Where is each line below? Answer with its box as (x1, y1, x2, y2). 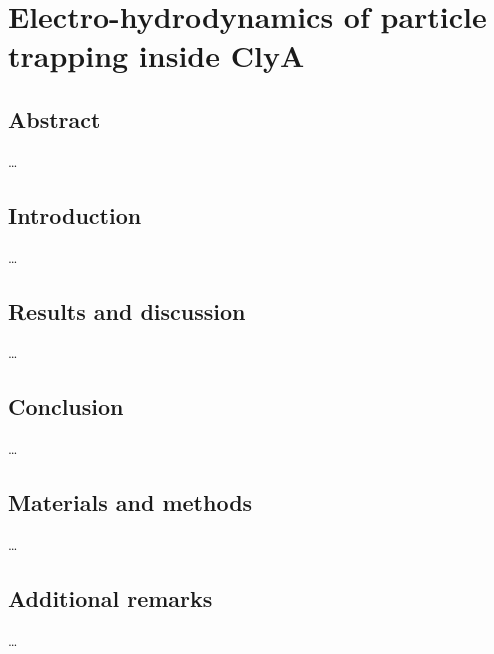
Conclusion (8, 391, 124, 422)
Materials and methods (8, 487, 253, 518)
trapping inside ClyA (8, 35, 305, 76)
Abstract (8, 103, 101, 134)
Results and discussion (8, 295, 246, 326)
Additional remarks (8, 582, 213, 613)
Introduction (8, 199, 142, 230)
